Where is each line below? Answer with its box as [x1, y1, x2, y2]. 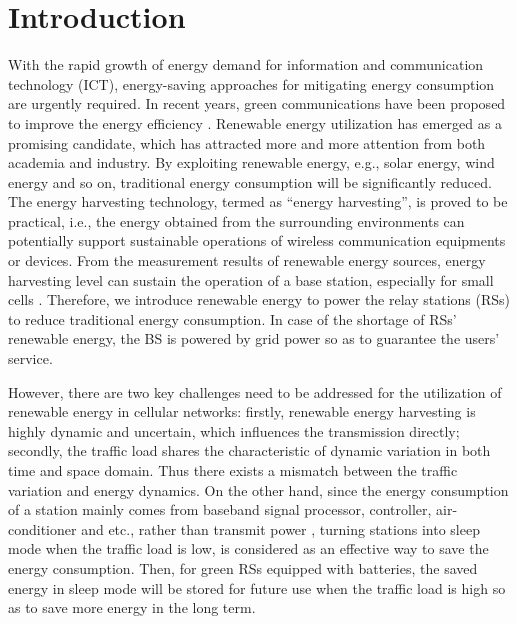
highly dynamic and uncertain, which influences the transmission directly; [8, 420, 460, 441]
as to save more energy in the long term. [8, 597, 256, 618]
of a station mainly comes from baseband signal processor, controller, [8, 499, 432, 520]
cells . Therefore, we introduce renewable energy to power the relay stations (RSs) [8, 289, 511, 310]
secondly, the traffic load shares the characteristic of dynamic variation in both [8, 440, 491, 461]
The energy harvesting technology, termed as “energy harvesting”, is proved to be [8, 191, 508, 212]
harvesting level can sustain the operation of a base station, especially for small [8, 269, 494, 290]
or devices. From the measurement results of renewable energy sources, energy [8, 250, 486, 271]
